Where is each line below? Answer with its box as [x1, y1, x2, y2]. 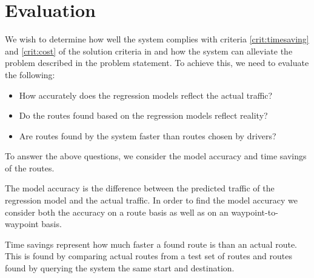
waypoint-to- [231, 205, 278, 218]
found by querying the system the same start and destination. [5, 262, 235, 274]
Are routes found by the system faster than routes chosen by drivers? [19, 129, 276, 142]
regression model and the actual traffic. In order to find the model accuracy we [5, 194, 298, 207]
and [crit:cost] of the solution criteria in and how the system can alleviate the [5, 44, 293, 57]
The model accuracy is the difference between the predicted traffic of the [5, 182, 275, 194]
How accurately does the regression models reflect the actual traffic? [19, 88, 273, 101]
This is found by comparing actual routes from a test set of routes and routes [5, 250, 292, 262]
